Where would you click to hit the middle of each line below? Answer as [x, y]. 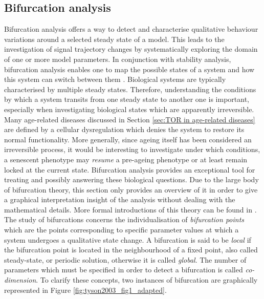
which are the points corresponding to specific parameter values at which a [122, 230]
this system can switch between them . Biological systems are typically [115, 79]
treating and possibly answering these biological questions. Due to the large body [131, 179]
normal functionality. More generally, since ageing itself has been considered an [128, 139]
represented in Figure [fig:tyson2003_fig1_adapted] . [85, 290]
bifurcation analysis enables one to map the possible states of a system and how [129, 69]
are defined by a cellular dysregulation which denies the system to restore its [124, 129]
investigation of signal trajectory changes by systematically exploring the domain [131, 49]
